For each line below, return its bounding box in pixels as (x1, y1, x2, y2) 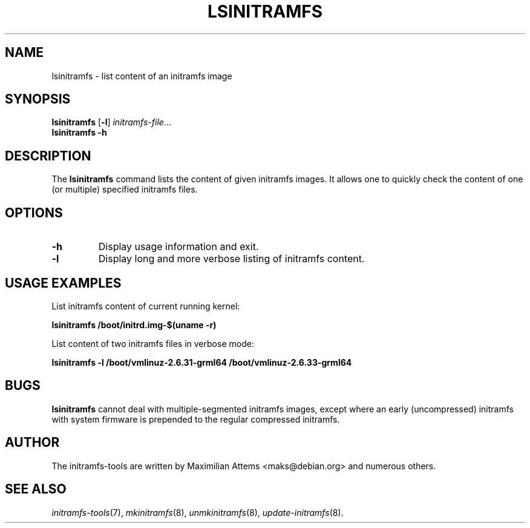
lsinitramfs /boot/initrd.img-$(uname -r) (51, 319, 217, 330)
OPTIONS (5, 205, 63, 220)
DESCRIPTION (5, 148, 91, 163)
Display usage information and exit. (98, 240, 259, 253)
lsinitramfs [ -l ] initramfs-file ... (51, 117, 171, 128)
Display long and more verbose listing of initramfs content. (98, 252, 365, 265)
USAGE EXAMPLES (5, 275, 122, 291)
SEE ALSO (5, 481, 67, 497)
